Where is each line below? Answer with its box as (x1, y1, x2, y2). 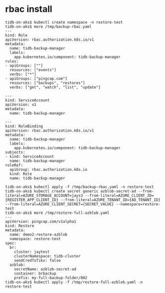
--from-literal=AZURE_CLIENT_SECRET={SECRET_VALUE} (5, 201, 114, 206)
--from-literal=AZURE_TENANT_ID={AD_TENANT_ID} (60, 197, 161, 202)
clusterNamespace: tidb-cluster (14, 253, 81, 258)
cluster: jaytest (14, 249, 50, 254)
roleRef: (5, 162, 23, 168)
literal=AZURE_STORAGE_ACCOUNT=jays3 (5, 193, 83, 198)
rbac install (5, 3, 53, 15)
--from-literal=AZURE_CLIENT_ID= (85, 193, 154, 198)
